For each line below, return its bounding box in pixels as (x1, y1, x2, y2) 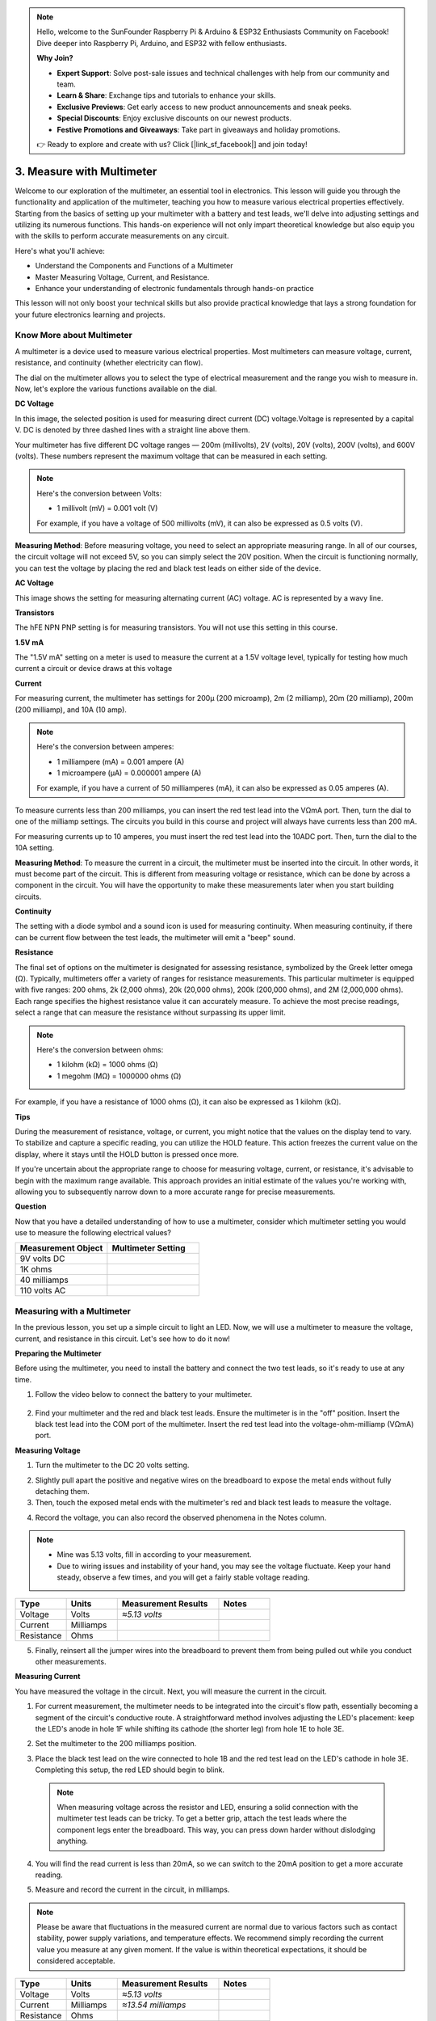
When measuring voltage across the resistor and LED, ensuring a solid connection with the (57, 1802, 358, 1812)
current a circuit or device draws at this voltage (15, 664, 173, 673)
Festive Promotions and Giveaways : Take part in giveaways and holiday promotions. (57, 124, 341, 134)
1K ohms (19, 1264, 52, 1275)
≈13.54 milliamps (121, 1999, 187, 2010)
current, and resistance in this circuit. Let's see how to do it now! (15, 1334, 230, 1344)
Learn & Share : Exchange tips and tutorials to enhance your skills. (57, 91, 276, 100)
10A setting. (15, 843, 55, 853)
